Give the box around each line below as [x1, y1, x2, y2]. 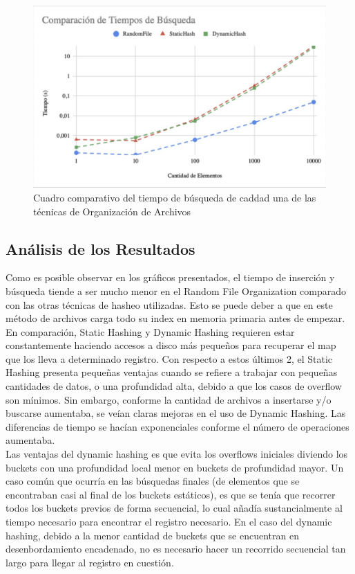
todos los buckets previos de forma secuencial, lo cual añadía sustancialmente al [6, 501, 343, 515]
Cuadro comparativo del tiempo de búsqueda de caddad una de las [33, 190, 316, 204]
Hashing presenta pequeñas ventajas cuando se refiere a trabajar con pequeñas [6, 365, 338, 379]
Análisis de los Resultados [6, 237, 195, 259]
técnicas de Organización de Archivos [33, 204, 191, 218]
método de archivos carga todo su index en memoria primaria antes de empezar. [6, 311, 345, 325]
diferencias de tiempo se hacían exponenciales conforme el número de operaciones [6, 419, 349, 433]
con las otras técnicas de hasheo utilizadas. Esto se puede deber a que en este [6, 297, 333, 312]
